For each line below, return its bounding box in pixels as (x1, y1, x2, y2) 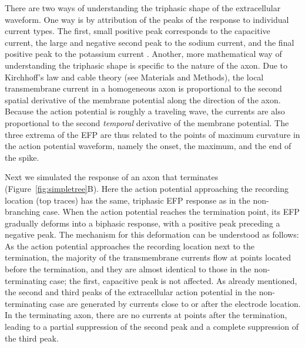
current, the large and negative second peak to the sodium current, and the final (5, 36, 294, 48)
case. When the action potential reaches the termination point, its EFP (43, 205, 300, 218)
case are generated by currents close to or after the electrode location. (49, 297, 301, 309)
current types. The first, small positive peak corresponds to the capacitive (5, 25, 270, 37)
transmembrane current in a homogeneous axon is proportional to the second (5, 82, 282, 94)
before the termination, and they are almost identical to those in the (5, 263, 252, 275)
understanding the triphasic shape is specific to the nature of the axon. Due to (5, 59, 287, 71)
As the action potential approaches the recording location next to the (5, 239, 254, 252)
